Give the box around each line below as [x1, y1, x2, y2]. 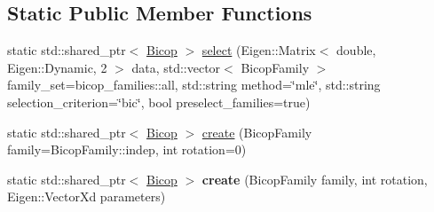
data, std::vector [131, 58, 221, 76]
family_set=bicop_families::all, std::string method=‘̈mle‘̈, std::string [7, 75, 381, 94]
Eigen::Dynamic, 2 [7, 58, 107, 76]
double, [336, 41, 376, 59]
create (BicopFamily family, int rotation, [201, 169, 428, 188]
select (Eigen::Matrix [201, 41, 316, 59]
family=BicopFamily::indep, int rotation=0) [7, 140, 247, 159]
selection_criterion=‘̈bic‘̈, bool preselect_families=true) [7, 92, 311, 111]
